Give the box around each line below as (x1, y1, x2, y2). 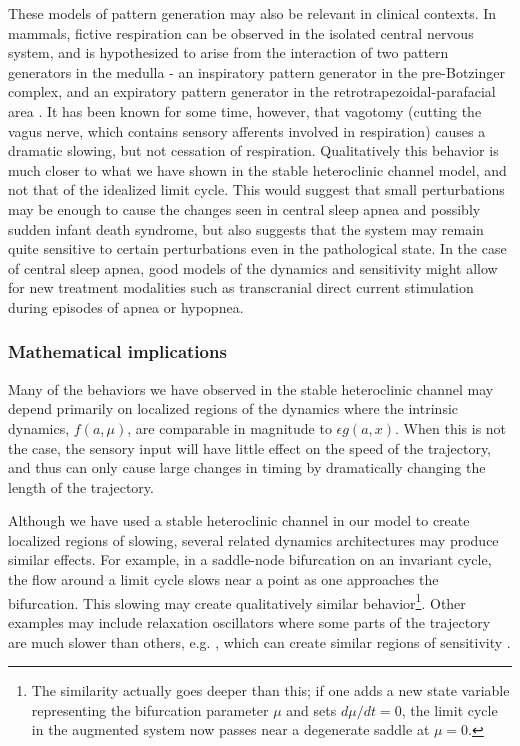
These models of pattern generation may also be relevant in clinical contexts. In (8, 3, 497, 23)
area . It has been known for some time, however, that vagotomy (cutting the (8, 100, 482, 121)
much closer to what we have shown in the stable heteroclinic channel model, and (8, 159, 507, 180)
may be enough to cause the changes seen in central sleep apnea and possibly (8, 198, 481, 219)
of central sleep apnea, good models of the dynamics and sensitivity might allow (8, 257, 498, 278)
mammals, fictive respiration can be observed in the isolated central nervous (8, 22, 474, 43)
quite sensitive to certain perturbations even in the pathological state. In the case (8, 238, 507, 259)
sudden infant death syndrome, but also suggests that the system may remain (8, 218, 484, 239)
